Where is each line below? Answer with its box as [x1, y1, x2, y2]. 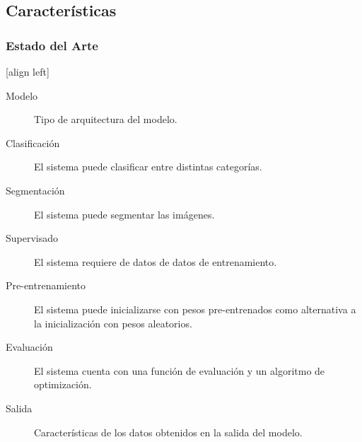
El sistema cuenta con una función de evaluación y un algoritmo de [34, 363, 325, 378]
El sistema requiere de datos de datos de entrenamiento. [34, 254, 277, 269]
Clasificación [6, 135, 60, 150]
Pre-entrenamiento [6, 278, 86, 293]
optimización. [34, 377, 92, 392]
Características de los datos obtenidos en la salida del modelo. [34, 424, 303, 439]
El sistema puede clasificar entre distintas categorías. [34, 159, 262, 174]
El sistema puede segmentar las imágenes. [34, 207, 215, 221]
